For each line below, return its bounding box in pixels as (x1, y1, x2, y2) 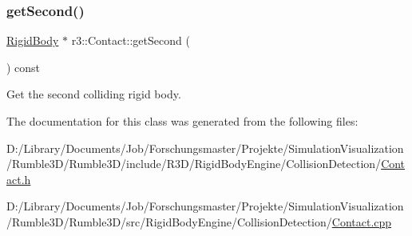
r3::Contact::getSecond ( (71, 32, 190, 49)
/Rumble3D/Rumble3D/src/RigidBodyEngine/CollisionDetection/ (6, 213, 332, 230)
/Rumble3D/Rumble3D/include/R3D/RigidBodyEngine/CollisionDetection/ (6, 155, 382, 172)
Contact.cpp (331, 213, 392, 230)
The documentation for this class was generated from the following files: (6, 113, 359, 129)
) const (6, 58, 41, 75)
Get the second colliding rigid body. (6, 86, 181, 102)
